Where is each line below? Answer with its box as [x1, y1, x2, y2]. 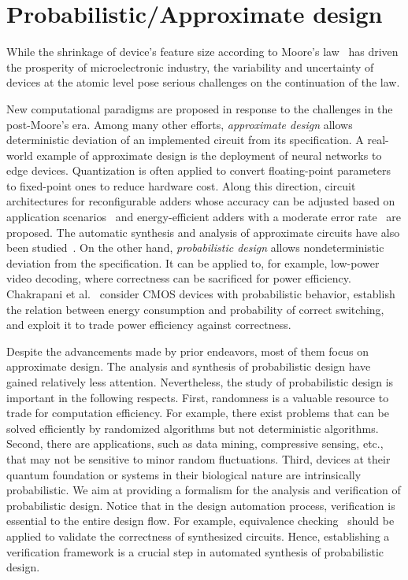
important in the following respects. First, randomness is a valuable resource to [6, 389, 389, 405]
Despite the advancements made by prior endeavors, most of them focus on [6, 342, 369, 359]
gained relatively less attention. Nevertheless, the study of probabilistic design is [6, 374, 394, 390]
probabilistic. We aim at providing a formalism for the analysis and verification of [6, 482, 401, 498]
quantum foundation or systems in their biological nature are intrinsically [6, 466, 362, 482]
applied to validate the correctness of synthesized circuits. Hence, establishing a [6, 527, 390, 544]
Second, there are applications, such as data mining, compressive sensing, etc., [6, 435, 384, 452]
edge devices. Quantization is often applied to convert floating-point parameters [6, 162, 391, 179]
